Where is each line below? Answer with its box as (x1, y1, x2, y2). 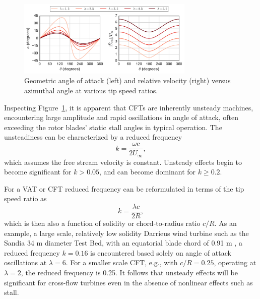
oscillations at (4, 257, 47, 268)
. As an (214, 217, 237, 228)
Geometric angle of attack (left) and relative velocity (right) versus (24, 75, 231, 86)
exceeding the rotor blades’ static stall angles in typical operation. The (4, 122, 222, 132)
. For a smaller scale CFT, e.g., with (66, 257, 178, 268)
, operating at (214, 257, 256, 268)
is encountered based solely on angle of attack (90, 247, 231, 258)
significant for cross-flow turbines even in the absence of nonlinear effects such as (4, 277, 253, 287)
